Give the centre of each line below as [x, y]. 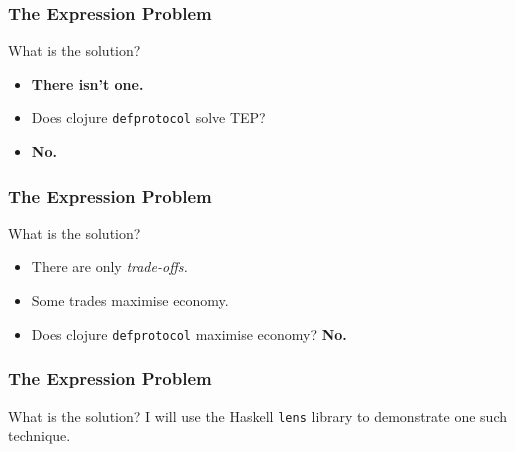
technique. [39, 435]
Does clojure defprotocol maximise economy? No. [189, 333]
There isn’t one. [87, 83]
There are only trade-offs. [109, 266]
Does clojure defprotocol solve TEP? [148, 117]
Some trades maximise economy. [130, 300]
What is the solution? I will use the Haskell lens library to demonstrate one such [257, 415]
